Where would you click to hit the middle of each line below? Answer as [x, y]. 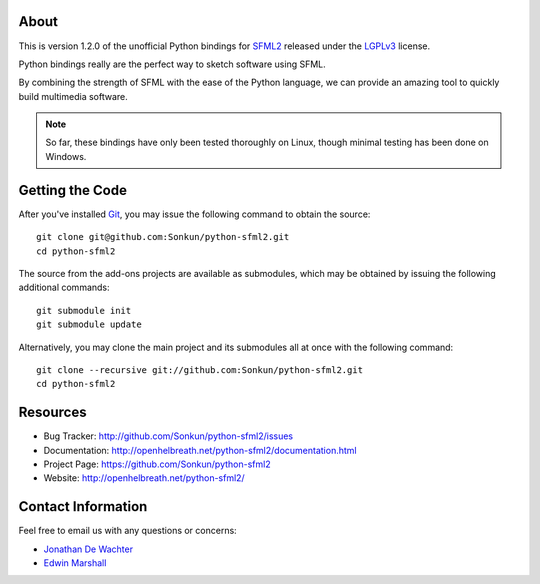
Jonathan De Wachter [88, 549]
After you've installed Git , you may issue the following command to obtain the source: [194, 214]
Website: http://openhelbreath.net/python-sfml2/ [144, 478]
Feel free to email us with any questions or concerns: [127, 531]
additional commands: [64, 287]
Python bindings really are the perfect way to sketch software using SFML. [172, 64]
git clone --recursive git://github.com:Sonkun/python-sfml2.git [200, 369]
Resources [52, 412]
